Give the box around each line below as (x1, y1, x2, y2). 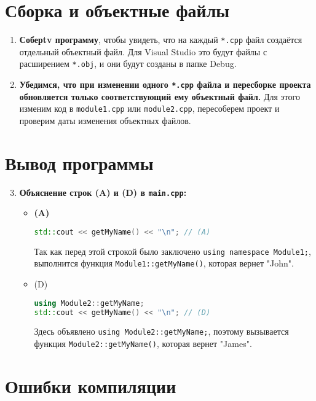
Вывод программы (5, 150, 154, 175)
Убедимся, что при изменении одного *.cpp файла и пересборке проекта (19, 78, 311, 91)
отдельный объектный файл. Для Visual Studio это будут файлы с (19, 45, 267, 58)
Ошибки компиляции (5, 373, 176, 398)
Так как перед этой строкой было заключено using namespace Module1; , (34, 244, 311, 257)
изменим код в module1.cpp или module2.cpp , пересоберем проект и (19, 102, 280, 115)
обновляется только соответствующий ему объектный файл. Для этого (19, 90, 300, 103)
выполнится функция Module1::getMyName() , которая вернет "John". (34, 257, 294, 270)
